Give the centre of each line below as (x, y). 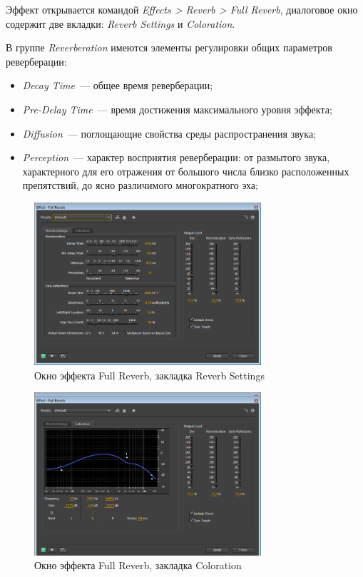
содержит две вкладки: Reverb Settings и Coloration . (121, 23)
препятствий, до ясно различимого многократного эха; (140, 185)
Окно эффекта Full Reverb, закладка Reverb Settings (149, 375)
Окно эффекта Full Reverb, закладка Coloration (138, 565)
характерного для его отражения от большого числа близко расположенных (186, 171)
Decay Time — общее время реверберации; (118, 85)
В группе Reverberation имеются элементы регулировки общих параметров (169, 47)
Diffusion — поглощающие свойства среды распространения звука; (169, 133)
